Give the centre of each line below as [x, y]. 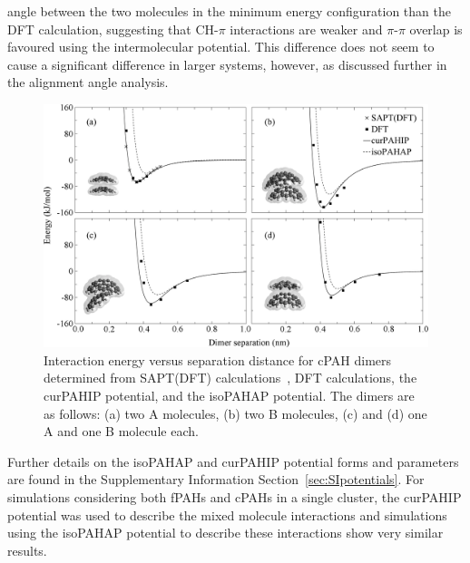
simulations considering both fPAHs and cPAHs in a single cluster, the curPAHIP [235, 497]
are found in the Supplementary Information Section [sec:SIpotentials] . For [216, 479]
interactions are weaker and [306, 29]
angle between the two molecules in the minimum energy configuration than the [229, 11]
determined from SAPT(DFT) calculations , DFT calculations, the [230, 378]
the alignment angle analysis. [88, 82]
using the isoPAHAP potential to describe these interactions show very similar [225, 533]
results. [27, 550]
